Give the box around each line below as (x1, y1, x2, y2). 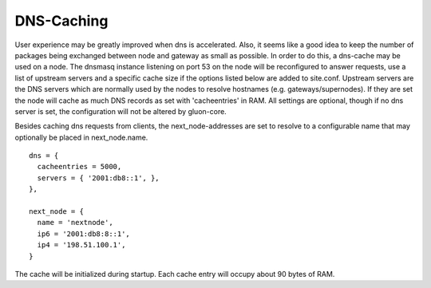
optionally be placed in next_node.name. (14, 132, 148, 142)
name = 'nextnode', (37, 218, 113, 227)
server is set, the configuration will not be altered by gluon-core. (14, 106, 227, 116)
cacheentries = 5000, (37, 162, 122, 172)
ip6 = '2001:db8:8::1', (37, 229, 131, 239)
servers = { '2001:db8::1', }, (37, 173, 160, 183)
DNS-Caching (14, 12, 109, 30)
